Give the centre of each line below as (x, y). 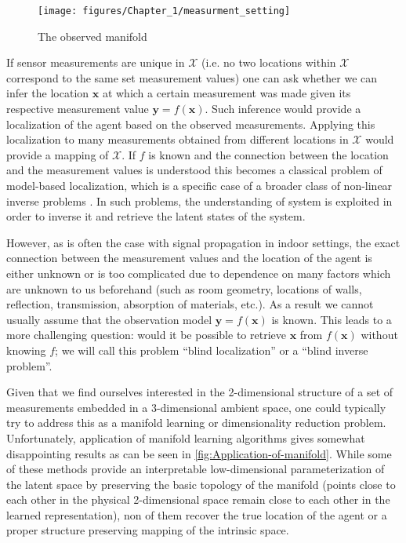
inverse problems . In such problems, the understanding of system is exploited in (199, 200)
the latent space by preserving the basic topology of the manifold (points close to (201, 484)
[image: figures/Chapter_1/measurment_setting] (164, 11)
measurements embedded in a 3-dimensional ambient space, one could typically (196, 407)
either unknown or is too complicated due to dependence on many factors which (199, 273)
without (379, 335)
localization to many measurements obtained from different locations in (178, 139)
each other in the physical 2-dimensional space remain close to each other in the (198, 499)
